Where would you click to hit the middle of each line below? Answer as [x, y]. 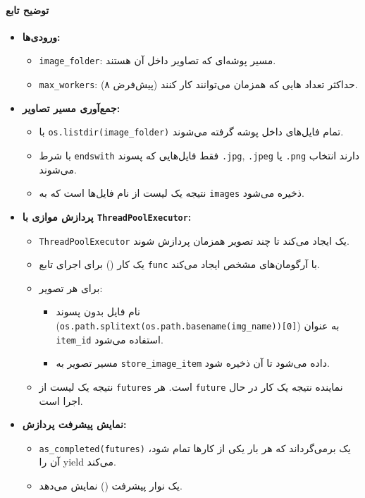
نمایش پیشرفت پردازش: [74, 424]
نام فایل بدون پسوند [98, 311]
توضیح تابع [27, 10]
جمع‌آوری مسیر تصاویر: [71, 108]
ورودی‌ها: [41, 36]
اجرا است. [61, 400]
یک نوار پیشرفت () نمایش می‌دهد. [111, 486]
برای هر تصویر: [71, 287]
